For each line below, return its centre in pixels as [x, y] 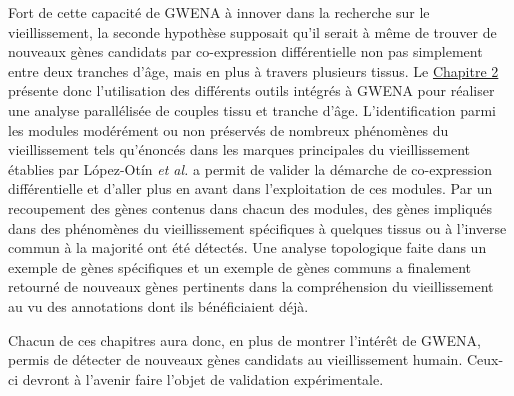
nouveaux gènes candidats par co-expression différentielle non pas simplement [245, 51]
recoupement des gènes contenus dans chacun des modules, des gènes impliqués [250, 207]
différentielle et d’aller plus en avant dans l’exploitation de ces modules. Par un [250, 188]
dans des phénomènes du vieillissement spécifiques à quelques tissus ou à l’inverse [257, 227]
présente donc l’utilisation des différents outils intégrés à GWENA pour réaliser [251, 90]
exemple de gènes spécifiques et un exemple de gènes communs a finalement [240, 266]
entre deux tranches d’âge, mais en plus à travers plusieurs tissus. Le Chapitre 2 [253, 70]
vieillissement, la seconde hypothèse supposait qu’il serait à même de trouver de [252, 31]
